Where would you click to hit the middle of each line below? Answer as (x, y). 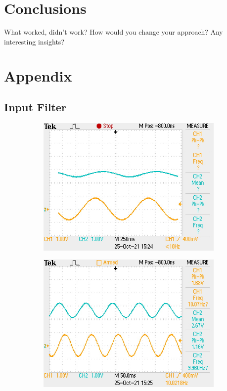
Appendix (38, 75)
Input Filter (35, 107)
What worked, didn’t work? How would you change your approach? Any (113, 32)
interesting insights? (34, 41)
